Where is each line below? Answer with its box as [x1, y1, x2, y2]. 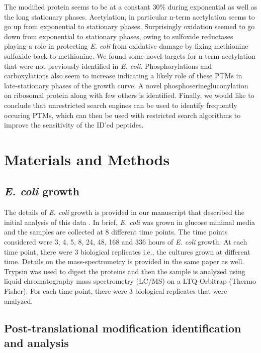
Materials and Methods [4, 149, 170, 169]
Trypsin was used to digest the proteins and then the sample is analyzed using [4, 266, 245, 276]
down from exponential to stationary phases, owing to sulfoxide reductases [4, 31, 233, 41]
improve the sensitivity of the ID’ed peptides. [4, 120, 144, 130]
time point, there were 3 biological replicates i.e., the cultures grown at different [4, 246, 250, 257]
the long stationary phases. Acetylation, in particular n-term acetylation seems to [4, 11, 255, 22]
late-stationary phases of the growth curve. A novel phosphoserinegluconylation [4, 80, 248, 90]
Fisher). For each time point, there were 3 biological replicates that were [4, 286, 227, 296]
